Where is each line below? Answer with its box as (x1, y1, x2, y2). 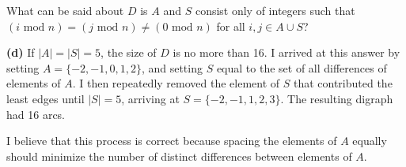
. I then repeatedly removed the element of (72, 75, 280, 91)
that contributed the (293, 75, 393, 91)
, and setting (141, 59, 203, 76)
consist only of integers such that (195, 2, 355, 18)
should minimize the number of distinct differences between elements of (6, 147, 352, 164)
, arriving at (121, 90, 180, 106)
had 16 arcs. (6, 106, 66, 122)
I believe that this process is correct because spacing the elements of (6, 132, 337, 149)
